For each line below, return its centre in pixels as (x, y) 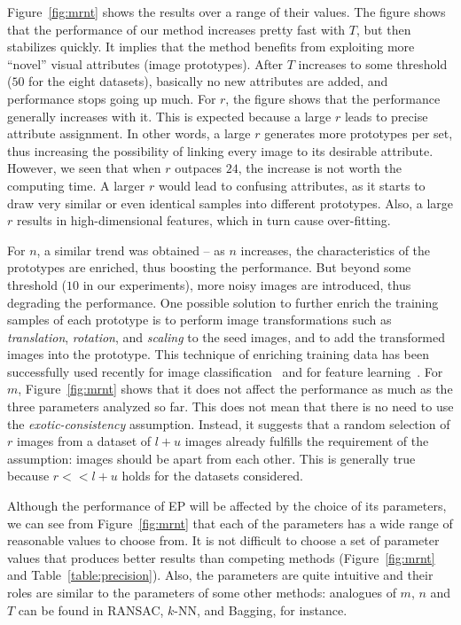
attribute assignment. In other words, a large (129, 133)
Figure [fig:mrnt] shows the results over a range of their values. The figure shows (227, 12)
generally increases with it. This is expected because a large (169, 116)
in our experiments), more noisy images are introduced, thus (247, 284)
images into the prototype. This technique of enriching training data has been (218, 354)
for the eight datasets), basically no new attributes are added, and (208, 81)
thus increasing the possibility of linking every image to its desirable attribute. (220, 150)
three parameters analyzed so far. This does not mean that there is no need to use (230, 406)
